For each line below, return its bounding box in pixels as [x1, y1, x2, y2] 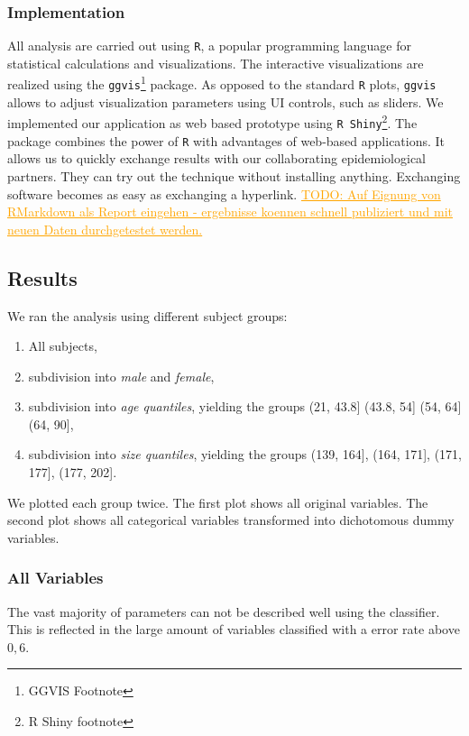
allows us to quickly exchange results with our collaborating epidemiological [7, 149, 426, 168]
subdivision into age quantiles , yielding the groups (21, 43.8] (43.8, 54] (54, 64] [28, 397, 462, 416]
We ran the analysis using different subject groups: [7, 306, 288, 325]
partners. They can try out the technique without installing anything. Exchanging [7, 166, 461, 185]
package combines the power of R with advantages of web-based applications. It [7, 131, 446, 150]
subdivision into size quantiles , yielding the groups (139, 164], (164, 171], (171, [28, 445, 463, 464]
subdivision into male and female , [28, 366, 215, 385]
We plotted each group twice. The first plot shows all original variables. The [7, 492, 428, 511]
